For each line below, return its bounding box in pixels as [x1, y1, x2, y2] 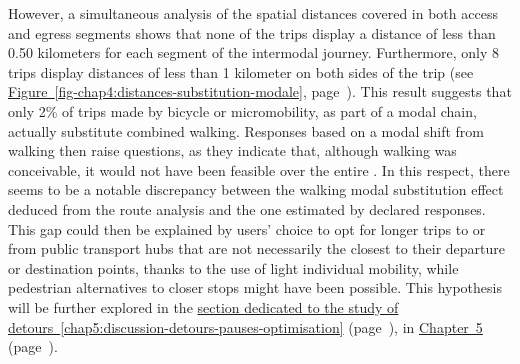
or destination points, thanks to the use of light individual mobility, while [8, 257, 459, 278]
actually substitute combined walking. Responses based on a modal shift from [8, 120, 484, 141]
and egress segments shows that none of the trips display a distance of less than [8, 22, 496, 43]
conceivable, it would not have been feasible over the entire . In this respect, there [8, 159, 510, 180]
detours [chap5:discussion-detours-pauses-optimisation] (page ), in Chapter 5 [8, 316, 483, 337]
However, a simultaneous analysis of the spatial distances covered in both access [8, 3, 498, 23]
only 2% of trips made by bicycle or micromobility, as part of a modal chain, [8, 100, 477, 121]
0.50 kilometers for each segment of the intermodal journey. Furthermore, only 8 [8, 42, 500, 63]
